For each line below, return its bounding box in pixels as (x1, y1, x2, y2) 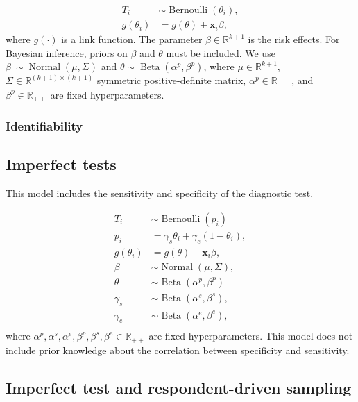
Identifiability (6, 117, 83, 135)
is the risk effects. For (248, 32, 340, 47)
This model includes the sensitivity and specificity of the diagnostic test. (6, 186, 314, 201)
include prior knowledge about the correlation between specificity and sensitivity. (6, 342, 350, 357)
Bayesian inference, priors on (6, 45, 128, 60)
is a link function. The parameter (61, 32, 203, 47)
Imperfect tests (6, 153, 117, 175)
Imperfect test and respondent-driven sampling (6, 376, 352, 398)
